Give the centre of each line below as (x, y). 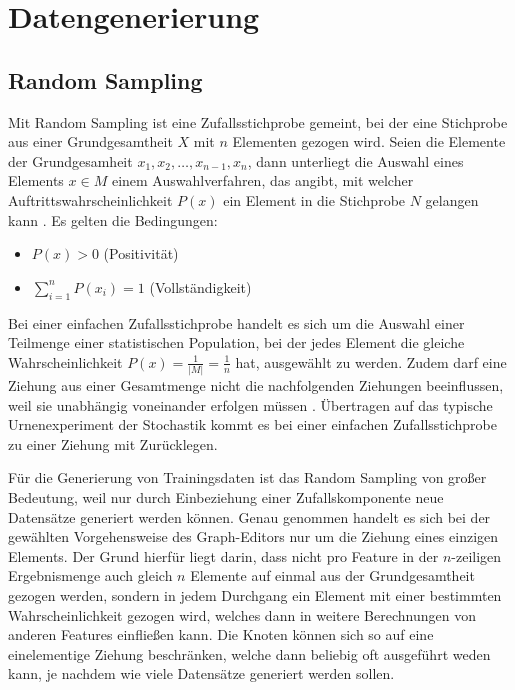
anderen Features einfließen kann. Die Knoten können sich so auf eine (221, 634)
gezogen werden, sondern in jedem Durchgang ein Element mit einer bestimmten (255, 594)
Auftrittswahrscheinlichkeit (90, 199)
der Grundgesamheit (70, 160)
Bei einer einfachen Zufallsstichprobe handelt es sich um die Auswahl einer (236, 322)
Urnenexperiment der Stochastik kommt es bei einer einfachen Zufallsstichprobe (252, 424)
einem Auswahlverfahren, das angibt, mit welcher (262, 180)
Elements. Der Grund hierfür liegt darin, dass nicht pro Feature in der (223, 555)
